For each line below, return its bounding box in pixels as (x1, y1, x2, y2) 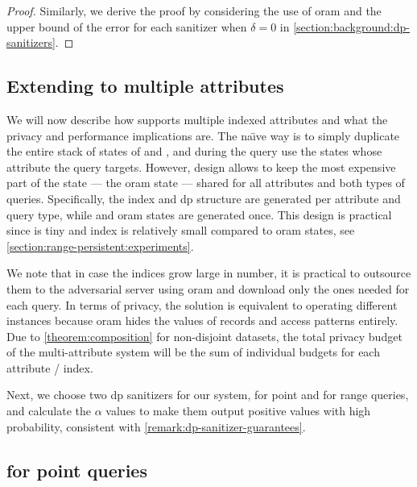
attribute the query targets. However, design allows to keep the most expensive (6, 158, 396, 175)
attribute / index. (6, 359, 93, 376)
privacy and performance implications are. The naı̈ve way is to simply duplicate (6, 127, 400, 144)
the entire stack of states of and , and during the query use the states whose (6, 143, 382, 160)
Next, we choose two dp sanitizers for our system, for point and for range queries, (6, 386, 409, 403)
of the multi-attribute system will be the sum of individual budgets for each (6, 343, 380, 360)
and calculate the (6, 402, 91, 419)
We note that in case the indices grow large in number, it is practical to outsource (6, 264, 411, 281)
